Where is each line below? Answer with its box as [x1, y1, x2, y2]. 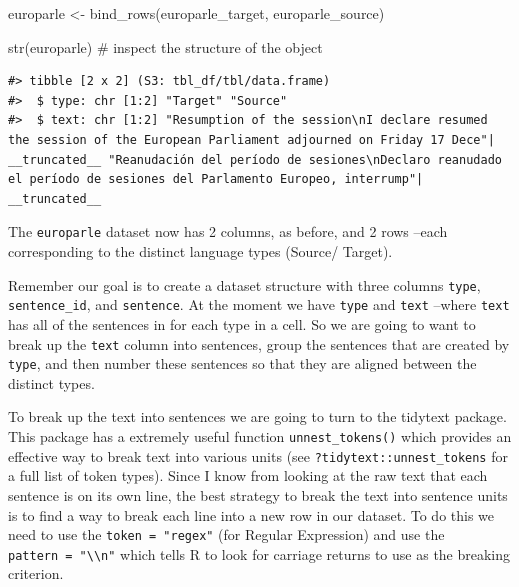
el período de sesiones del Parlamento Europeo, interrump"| [8, 172, 424, 187]
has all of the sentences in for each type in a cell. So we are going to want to [8, 313, 476, 334]
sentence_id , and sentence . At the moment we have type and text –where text [8, 294, 510, 315]
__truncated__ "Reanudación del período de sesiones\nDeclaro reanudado [8, 152, 502, 167]
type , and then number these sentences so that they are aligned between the [8, 353, 477, 374]
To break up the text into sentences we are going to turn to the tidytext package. [8, 406, 507, 427]
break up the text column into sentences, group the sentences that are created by [8, 333, 510, 354]
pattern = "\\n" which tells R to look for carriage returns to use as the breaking [8, 543, 511, 564]
